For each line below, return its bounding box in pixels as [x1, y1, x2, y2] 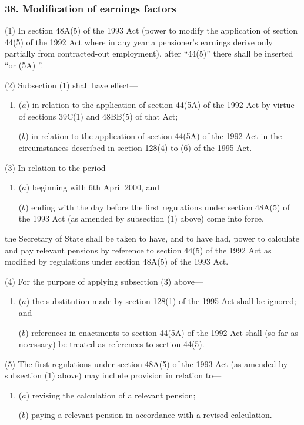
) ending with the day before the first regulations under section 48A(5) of [25, 200, 290, 213]
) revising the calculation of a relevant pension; [26, 388, 196, 401]
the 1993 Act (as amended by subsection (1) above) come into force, [18, 212, 264, 225]
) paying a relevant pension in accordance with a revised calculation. [25, 408, 272, 421]
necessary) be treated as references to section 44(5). [18, 338, 205, 350]
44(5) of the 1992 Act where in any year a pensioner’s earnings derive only [5, 35, 273, 48]
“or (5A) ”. [5, 59, 44, 71]
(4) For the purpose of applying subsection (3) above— [5, 275, 203, 287]
